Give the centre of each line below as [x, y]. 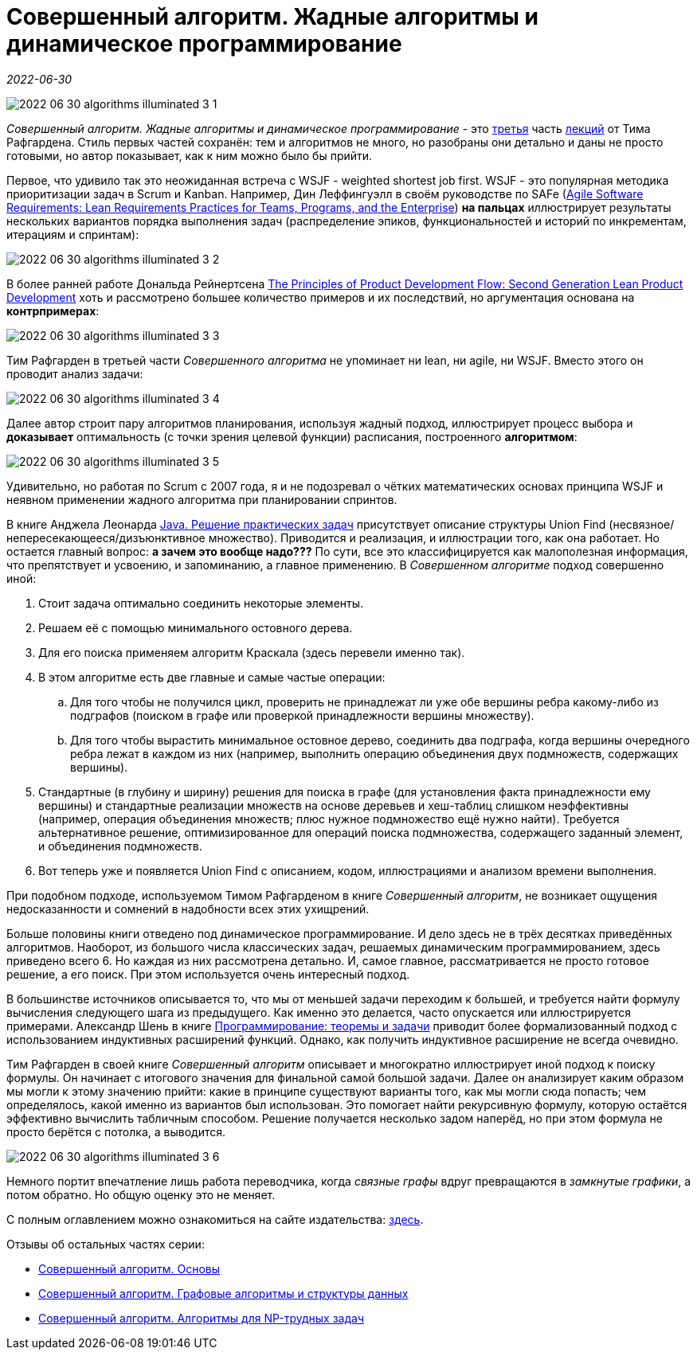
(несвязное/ [642, 524]
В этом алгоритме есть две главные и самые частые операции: [212, 677]
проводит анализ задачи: [75, 373]
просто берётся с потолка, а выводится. [116, 1131]
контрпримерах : [53, 311]
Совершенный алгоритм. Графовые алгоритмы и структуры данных [223, 1293]
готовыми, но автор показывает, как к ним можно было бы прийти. [190, 155]
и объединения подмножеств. [120, 846]
